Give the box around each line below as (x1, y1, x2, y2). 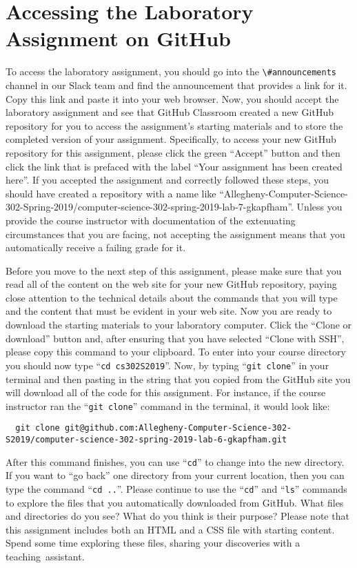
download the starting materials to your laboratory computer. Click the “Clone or (6, 317, 352, 332)
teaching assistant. (6, 549, 85, 563)
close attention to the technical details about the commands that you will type (6, 290, 338, 304)
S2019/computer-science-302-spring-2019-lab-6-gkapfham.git (6, 435, 287, 444)
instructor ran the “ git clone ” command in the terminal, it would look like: (6, 398, 330, 413)
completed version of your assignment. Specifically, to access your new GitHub (6, 132, 336, 146)
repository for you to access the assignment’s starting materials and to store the (6, 118, 343, 133)
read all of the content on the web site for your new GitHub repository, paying (6, 277, 337, 291)
